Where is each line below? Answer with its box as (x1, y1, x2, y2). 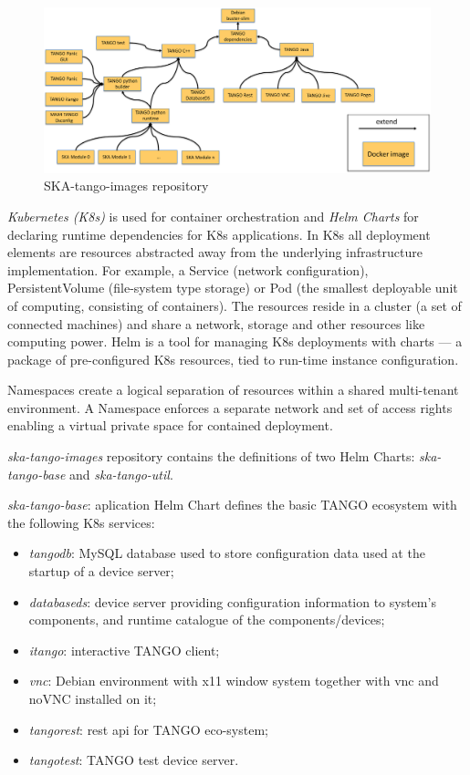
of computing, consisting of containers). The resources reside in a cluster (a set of (7, 295, 462, 315)
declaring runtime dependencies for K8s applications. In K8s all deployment (7, 224, 431, 243)
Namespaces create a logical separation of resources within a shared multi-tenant (7, 380, 459, 399)
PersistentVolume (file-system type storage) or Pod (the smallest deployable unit (7, 278, 458, 297)
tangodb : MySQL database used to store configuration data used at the (28, 543, 425, 563)
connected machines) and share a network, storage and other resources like (7, 314, 425, 333)
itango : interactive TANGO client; (28, 640, 220, 659)
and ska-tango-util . (68, 464, 173, 483)
